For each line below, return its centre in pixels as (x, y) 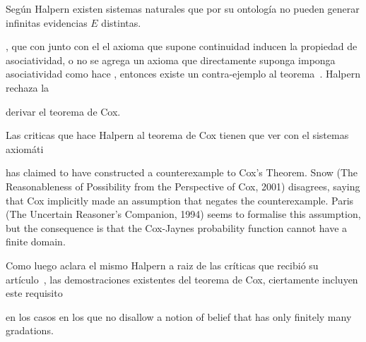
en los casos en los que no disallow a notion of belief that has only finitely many (179, 316)
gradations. (30, 330)
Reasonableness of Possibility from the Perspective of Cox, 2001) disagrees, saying (183, 186)
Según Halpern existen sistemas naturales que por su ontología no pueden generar (183, 8)
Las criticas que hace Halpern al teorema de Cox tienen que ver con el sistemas (177, 135)
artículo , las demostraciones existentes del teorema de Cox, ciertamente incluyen (182, 279)
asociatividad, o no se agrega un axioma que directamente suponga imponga (171, 60)
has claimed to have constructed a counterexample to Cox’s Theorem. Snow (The (182, 172)
